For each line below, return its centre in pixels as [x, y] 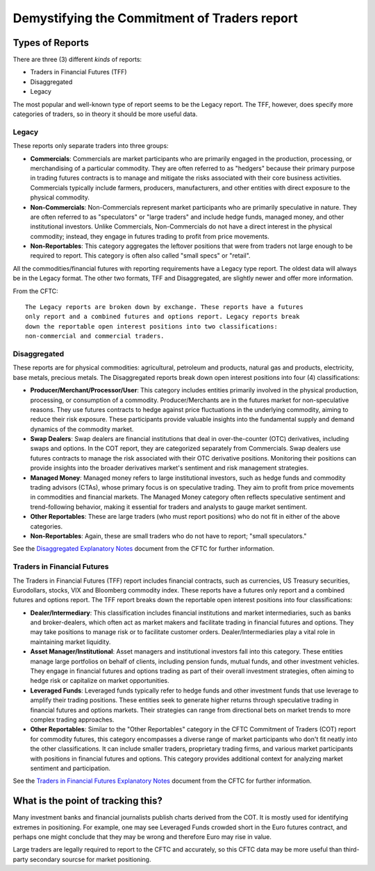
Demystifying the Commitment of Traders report [155, 18]
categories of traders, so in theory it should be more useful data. [105, 114]
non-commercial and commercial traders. [95, 336]
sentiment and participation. [70, 768]
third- [351, 849]
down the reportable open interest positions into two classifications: [151, 326]
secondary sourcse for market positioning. [90, 859]
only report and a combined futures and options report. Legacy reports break [162, 317]
